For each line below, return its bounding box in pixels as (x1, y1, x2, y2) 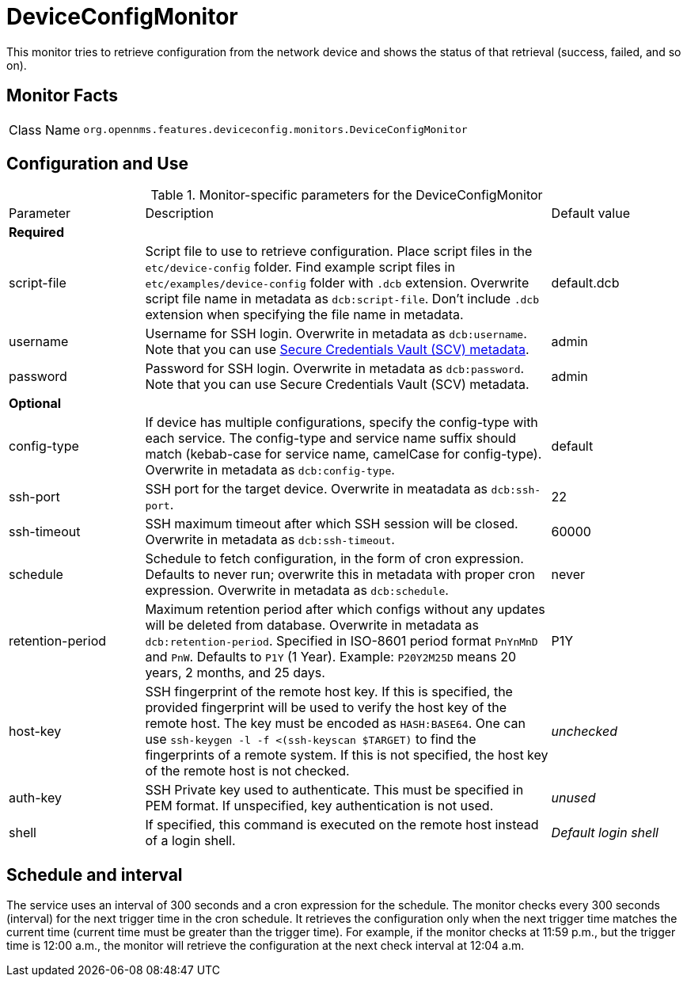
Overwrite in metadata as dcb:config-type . (145, 462, 395, 478)
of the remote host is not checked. (145, 763, 350, 779)
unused (551, 790, 596, 806)
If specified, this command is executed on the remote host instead (145, 817, 539, 833)
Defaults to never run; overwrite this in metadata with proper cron (145, 566, 535, 583)
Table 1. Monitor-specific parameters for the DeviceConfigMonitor (150, 187, 543, 204)
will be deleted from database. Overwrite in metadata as (145, 617, 479, 634)
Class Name (9, 121, 81, 138)
